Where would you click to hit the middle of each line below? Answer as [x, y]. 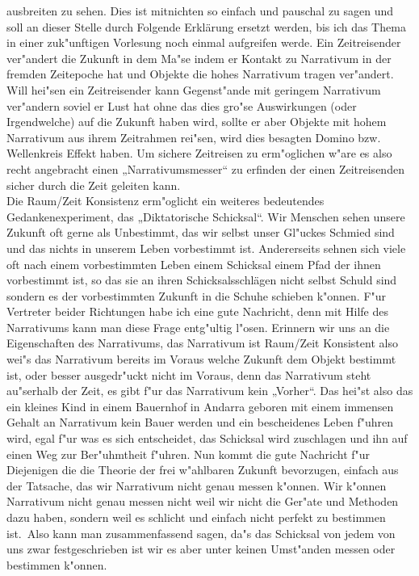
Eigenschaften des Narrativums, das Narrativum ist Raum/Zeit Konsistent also [202, 343]
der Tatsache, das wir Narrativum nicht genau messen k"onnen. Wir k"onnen [197, 485]
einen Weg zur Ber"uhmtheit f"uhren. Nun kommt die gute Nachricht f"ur [189, 454]
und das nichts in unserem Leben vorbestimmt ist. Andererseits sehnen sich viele [206, 248]
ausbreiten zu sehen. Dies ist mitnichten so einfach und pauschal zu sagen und [200, 11]
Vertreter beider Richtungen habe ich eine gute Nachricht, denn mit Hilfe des [197, 311]
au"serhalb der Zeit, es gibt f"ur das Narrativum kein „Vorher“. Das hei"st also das [210, 391]
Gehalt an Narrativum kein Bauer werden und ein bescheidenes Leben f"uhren [200, 422]
